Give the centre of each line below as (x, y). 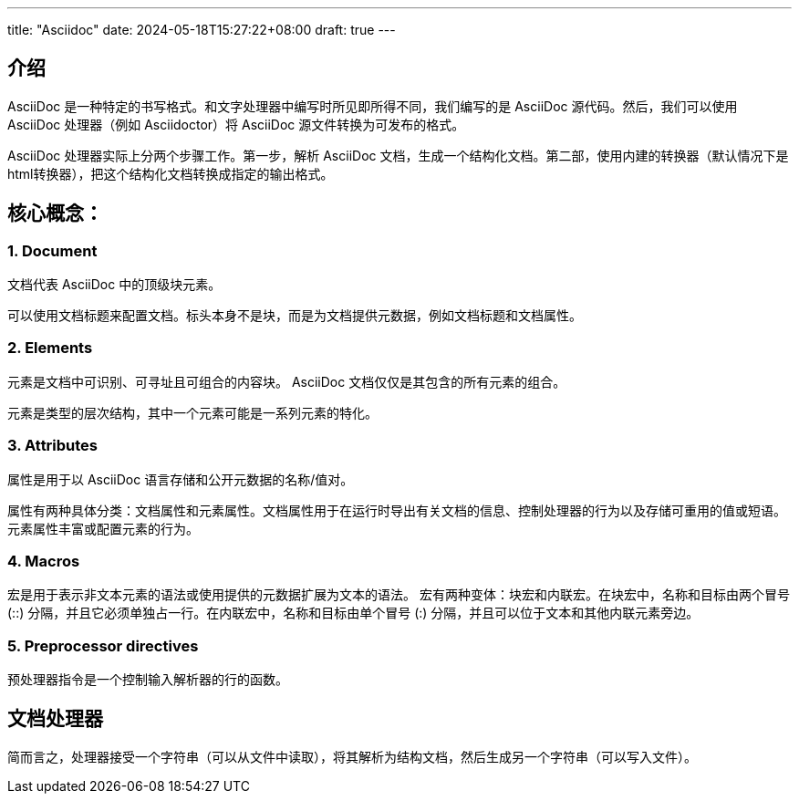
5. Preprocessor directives (103, 645)
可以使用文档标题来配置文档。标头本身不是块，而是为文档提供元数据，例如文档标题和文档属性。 (295, 316)
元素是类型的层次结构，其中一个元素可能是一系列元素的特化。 (192, 412)
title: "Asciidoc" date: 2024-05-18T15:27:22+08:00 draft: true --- (202, 30)
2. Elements (50, 348)
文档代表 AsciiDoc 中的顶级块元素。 (114, 285)
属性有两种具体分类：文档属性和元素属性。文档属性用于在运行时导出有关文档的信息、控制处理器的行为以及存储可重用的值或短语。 (397, 510)
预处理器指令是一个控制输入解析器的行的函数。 (148, 680)
